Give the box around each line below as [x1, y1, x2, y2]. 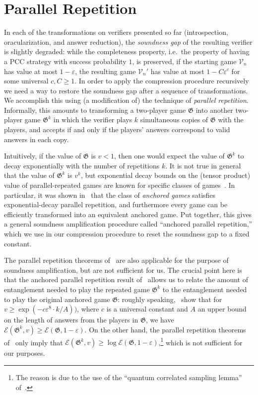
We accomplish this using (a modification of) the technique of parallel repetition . [4, 95, 249, 105]
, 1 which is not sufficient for [158, 335, 243, 347]
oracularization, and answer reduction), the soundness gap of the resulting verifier [4, 36, 253, 47]
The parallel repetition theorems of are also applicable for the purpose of [4, 255, 229, 265]
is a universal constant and [106, 304, 188, 314]
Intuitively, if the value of [4, 151, 81, 161]
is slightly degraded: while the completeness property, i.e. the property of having [4, 46, 250, 57]
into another [195, 104, 233, 115]
